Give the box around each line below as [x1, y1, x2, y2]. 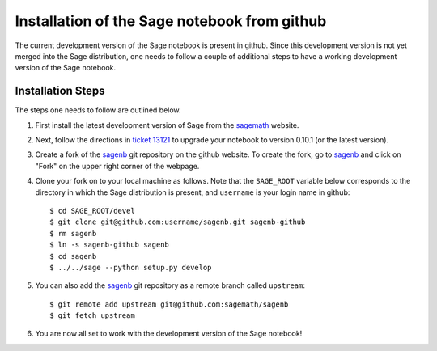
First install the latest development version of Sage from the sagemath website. [35, 120, 299, 129]
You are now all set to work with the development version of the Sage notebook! [35, 328, 303, 339]
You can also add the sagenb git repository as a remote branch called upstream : [35, 281, 305, 290]
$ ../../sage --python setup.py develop [49, 263, 212, 272]
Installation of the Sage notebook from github [15, 12, 327, 30]
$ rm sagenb [49, 229, 97, 238]
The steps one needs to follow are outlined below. [15, 105, 181, 115]
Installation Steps [15, 84, 105, 98]
